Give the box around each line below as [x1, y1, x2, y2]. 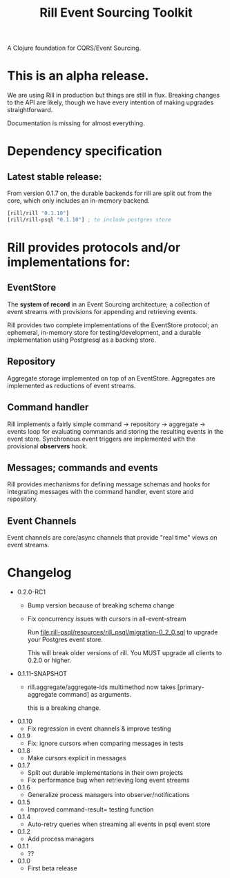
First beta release [27, 864, 77, 872]
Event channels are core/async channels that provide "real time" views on [7, 533, 218, 542]
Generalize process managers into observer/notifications [27, 791, 190, 799]
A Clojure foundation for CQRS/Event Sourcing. [7, 44, 142, 53]
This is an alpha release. [7, 68, 149, 84]
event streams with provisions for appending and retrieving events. [7, 307, 198, 315]
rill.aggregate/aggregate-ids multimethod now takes [27, 683, 176, 691]
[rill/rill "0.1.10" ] [7, 210, 70, 217]
